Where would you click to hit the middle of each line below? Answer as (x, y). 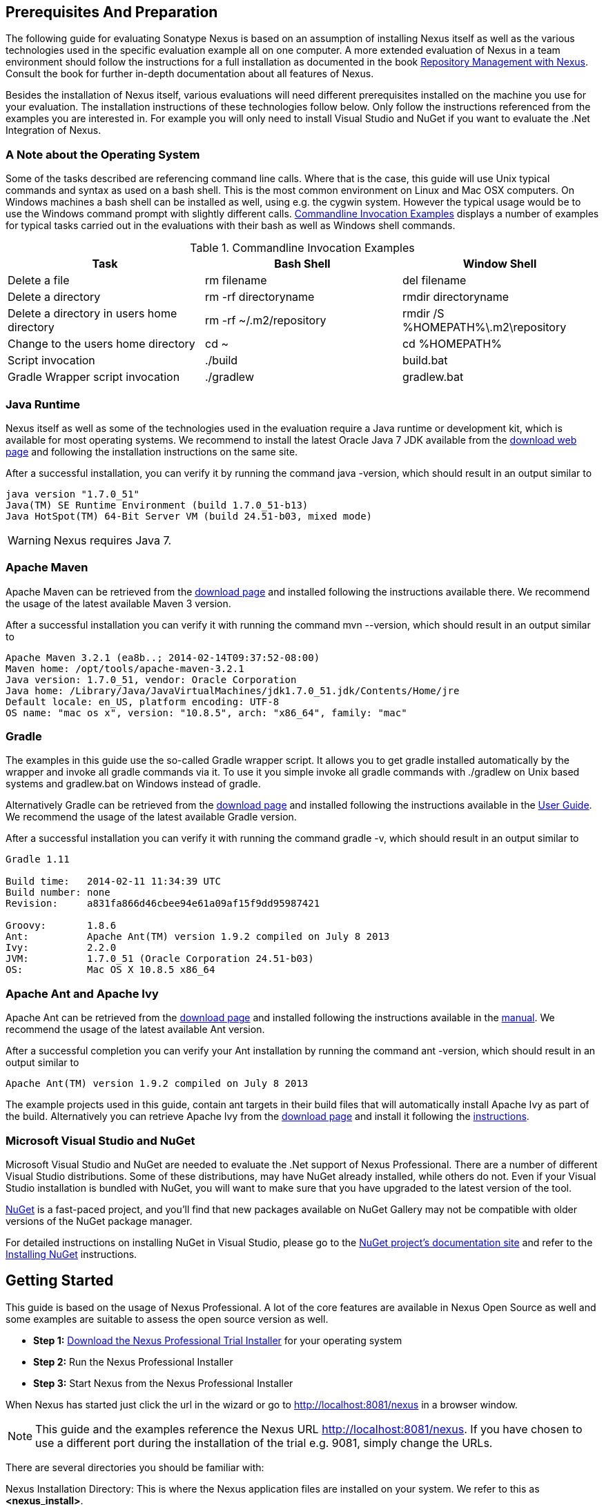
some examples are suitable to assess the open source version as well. (167, 1319)
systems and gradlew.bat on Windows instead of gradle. (133, 784)
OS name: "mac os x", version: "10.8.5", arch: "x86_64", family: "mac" (206, 712)
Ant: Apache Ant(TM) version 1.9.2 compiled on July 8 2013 (198, 937)
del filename (434, 281)
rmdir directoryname (456, 297)
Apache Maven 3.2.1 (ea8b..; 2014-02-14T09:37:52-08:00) (163, 657)
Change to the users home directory (101, 344)
